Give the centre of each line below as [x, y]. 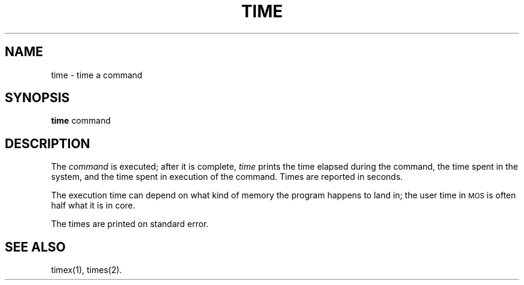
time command [81, 121]
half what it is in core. [93, 206]
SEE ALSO [35, 247]
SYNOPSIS [37, 98]
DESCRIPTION [48, 143]
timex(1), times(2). [86, 270]
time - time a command [97, 75]
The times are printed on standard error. [130, 224]
